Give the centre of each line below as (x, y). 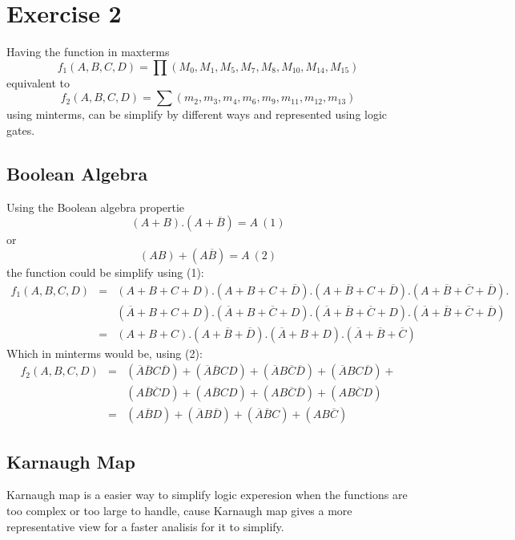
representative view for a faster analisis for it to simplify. (145, 526)
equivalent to (38, 82)
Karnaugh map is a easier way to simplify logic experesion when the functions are (207, 495)
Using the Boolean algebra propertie (96, 207)
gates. (21, 130)
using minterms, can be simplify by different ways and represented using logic (197, 114)
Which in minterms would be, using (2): (105, 353)
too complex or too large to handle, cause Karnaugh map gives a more (179, 511)
